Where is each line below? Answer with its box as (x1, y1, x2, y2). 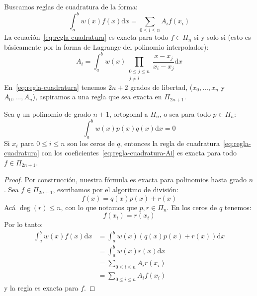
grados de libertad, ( (130, 81, 193, 92)
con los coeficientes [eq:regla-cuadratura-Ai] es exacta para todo (41, 148, 237, 158)
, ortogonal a (109, 108, 148, 119)
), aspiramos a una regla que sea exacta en (32, 91, 162, 102)
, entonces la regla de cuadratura (120, 138, 220, 148)
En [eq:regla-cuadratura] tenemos (4, 81, 106, 92)
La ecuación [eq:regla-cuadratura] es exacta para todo (4, 32, 169, 42)
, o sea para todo (159, 108, 211, 119)
